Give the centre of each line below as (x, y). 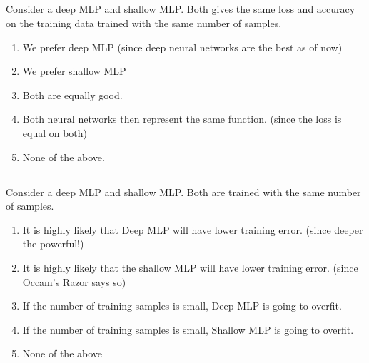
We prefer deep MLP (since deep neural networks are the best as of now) (182, 47)
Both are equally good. (72, 94)
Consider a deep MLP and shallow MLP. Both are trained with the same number (183, 191)
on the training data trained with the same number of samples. (144, 22)
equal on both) (55, 132)
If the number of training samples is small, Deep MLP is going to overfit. (182, 306)
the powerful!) (53, 244)
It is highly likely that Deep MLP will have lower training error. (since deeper (193, 229)
